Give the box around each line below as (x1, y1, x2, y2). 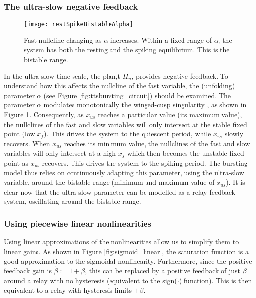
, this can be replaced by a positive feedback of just (85, 265, 240, 276)
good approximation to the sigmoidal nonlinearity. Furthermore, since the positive (4, 256, 252, 266)
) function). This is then (179, 275, 252, 285)
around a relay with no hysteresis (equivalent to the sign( (4, 275, 177, 285)
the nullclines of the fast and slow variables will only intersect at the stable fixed (4, 119, 247, 129)
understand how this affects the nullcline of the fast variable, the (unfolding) (4, 80, 235, 91)
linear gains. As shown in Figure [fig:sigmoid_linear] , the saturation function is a (4, 246, 249, 256)
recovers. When (4, 138, 50, 148)
